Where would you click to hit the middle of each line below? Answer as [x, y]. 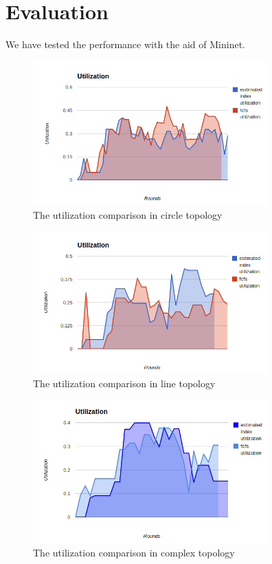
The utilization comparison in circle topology [128, 214]
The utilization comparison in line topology [124, 383]
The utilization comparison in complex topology [134, 553]
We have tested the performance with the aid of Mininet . [126, 44]
